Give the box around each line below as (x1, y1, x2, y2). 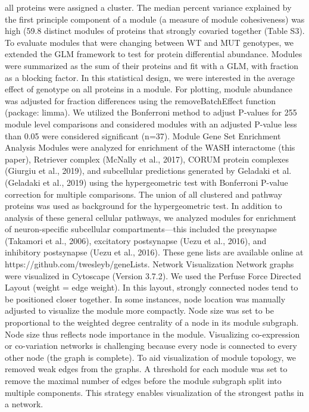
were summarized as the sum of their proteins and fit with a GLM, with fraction (5, 59, 299, 71)
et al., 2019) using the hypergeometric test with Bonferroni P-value (43, 176, 288, 188)
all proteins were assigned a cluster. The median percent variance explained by (5, 1, 292, 13)
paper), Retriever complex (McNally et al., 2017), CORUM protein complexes (5, 152, 289, 165)
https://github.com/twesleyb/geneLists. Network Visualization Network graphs (5, 258, 294, 270)
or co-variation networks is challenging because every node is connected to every (5, 339, 297, 352)
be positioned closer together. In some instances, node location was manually (5, 292, 286, 305)
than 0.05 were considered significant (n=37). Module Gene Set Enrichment (5, 129, 281, 142)
